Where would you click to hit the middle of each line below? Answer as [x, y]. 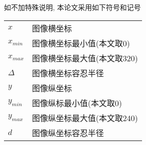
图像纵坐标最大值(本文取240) [85, 118]
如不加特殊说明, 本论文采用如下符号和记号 [73, 7]
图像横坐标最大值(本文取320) [85, 58]
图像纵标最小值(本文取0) [77, 103]
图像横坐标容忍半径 [68, 73]
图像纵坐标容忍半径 [68, 133]
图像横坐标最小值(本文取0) [81, 43]
